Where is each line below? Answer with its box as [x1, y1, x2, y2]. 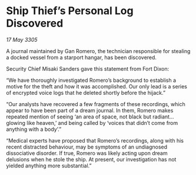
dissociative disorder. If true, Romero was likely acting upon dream [6, 149, 168, 157]
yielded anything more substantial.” [6, 162, 92, 169]
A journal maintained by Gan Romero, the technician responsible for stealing [6, 47, 191, 54]
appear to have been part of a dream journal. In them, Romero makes [6, 107, 174, 114]
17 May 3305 [6, 36, 38, 43]
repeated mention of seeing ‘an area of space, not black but [6, 113, 152, 120]
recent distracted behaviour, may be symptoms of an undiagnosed [6, 143, 168, 150]
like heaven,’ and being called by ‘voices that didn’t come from [26, 119, 178, 126]
